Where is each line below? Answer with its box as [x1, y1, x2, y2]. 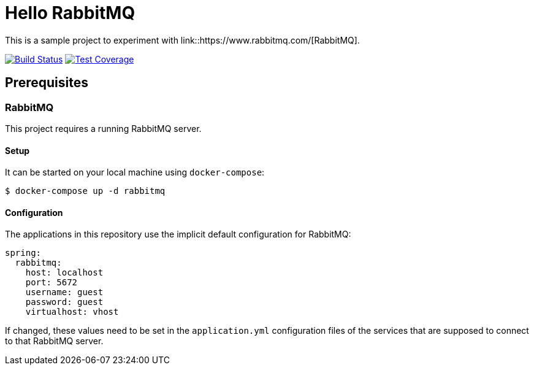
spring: [5, 248, 42, 258]
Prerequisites [5, 75, 88, 91]
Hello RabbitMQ [5, 2, 135, 23]
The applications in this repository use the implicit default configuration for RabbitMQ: [5, 229, 351, 240]
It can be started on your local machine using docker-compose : [5, 167, 265, 178]
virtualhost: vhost [25, 307, 119, 317]
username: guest [25, 287, 104, 298]
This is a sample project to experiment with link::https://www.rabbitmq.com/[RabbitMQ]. [5, 34, 360, 45]
